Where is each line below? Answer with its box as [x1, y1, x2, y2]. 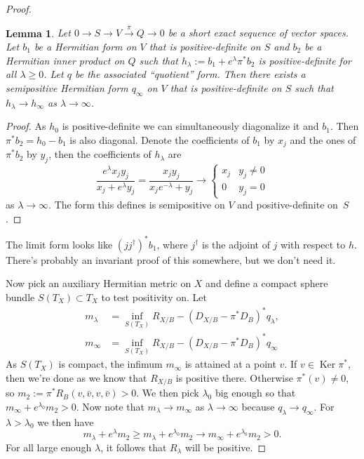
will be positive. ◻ [184, 439, 267, 454]
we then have [37, 414, 94, 429]
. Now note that [76, 399, 144, 413]
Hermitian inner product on [6, 53, 125, 67]
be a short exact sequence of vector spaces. [168, 25, 349, 40]
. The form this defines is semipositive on [48, 197, 225, 212]
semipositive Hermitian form [6, 80, 128, 95]
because [241, 399, 275, 413]
